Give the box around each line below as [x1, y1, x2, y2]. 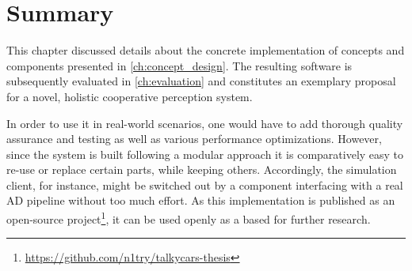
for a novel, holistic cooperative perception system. [6, 88, 253, 104]
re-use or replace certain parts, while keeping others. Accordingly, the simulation [6, 161, 397, 178]
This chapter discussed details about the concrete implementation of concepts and [6, 42, 405, 58]
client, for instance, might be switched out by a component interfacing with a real [6, 176, 403, 193]
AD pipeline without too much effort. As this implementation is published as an [6, 192, 395, 209]
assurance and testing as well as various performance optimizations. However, [6, 130, 382, 147]
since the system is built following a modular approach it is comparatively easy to [6, 145, 404, 162]
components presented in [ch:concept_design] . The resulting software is [6, 57, 353, 73]
